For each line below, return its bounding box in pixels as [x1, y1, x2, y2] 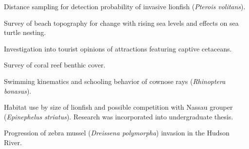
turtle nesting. [4, 27, 46, 37]
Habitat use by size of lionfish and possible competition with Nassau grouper [4, 102, 233, 112]
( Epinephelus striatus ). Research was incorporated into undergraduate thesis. [4, 111, 233, 121]
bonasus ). [4, 85, 32, 96]
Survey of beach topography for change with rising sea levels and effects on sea [4, 17, 239, 28]
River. [4, 137, 22, 147]
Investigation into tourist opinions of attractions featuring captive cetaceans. [4, 43, 232, 53]
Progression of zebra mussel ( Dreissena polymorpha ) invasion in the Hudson [4, 128, 230, 138]
